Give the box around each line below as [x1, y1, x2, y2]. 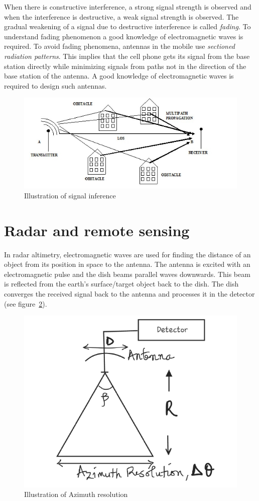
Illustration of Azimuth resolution [24, 489, 128, 499]
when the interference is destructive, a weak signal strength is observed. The [4, 11, 239, 22]
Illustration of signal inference [24, 190, 116, 200]
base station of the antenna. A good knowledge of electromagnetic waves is [4, 70, 234, 81]
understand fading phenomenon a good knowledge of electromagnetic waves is [4, 31, 243, 41]
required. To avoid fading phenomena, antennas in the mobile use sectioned [4, 41, 235, 51]
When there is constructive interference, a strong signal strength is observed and [4, 2, 251, 12]
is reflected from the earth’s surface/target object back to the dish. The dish [4, 278, 239, 289]
